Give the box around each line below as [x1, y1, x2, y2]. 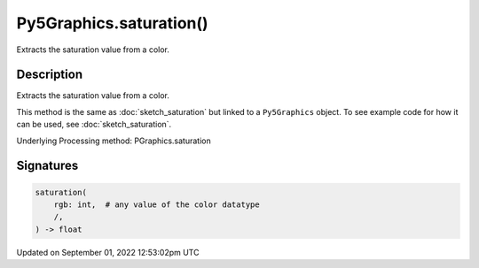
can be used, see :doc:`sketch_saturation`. [16, 119, 172, 130]
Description [16, 67, 83, 82]
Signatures [16, 158, 79, 173]
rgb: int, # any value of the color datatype [53, 200, 261, 210]
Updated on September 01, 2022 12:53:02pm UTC [16, 247, 200, 257]
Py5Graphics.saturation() [16, 13, 208, 33]
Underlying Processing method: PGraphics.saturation [16, 135, 212, 146]
